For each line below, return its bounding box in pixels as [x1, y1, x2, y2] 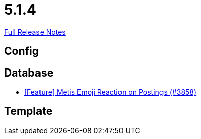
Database [4, 66, 54, 79]
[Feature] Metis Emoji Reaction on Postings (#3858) [24, 88, 197, 97]
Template [4, 105, 53, 118]
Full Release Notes [4, 27, 66, 36]
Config [4, 45, 39, 58]
